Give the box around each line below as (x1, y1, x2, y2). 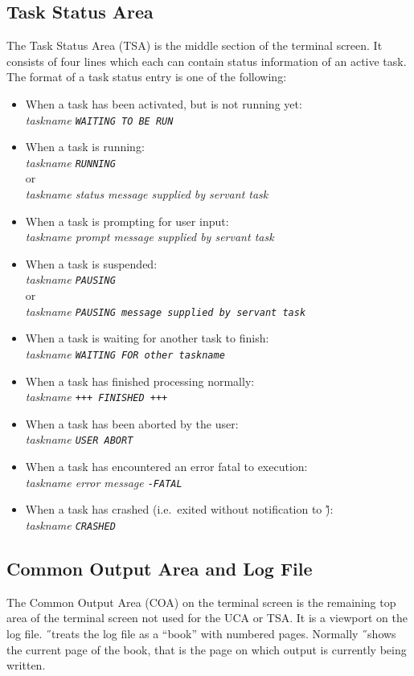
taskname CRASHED (25, 516, 116, 533)
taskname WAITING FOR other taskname (25, 345, 225, 362)
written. (6, 657, 46, 674)
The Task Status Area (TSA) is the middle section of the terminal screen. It (6, 37, 383, 54)
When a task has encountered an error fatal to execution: (25, 458, 308, 475)
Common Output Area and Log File (6, 556, 313, 580)
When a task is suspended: (25, 255, 158, 272)
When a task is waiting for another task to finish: (25, 330, 269, 346)
